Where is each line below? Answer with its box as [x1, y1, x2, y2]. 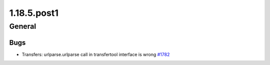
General [9, 22, 36, 31]
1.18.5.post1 [9, 7, 58, 18]
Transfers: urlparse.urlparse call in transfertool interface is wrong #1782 [21, 51, 170, 57]
